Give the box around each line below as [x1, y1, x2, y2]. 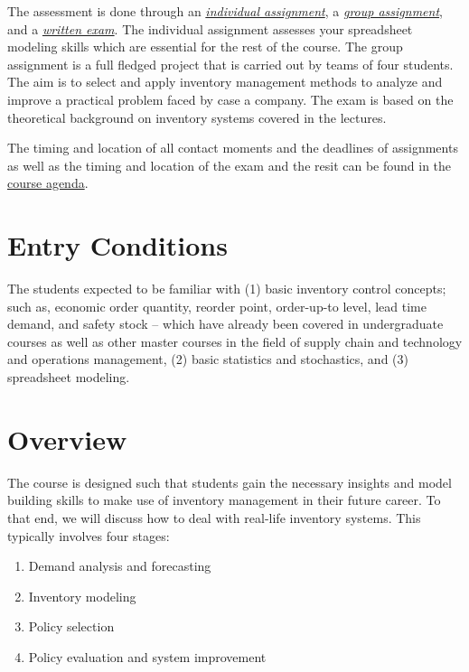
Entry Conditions [7, 227, 228, 264]
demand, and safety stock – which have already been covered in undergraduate [7, 314, 444, 333]
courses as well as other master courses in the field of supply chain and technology [7, 331, 463, 350]
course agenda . [7, 173, 89, 192]
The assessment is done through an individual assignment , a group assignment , [7, 2, 443, 20]
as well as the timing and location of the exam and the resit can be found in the [7, 155, 452, 174]
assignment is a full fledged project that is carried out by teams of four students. [7, 54, 454, 73]
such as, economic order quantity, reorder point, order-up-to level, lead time [7, 296, 427, 315]
